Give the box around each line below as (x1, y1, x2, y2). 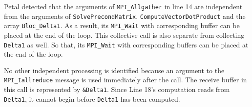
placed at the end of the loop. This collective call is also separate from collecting (4, 30, 245, 40)
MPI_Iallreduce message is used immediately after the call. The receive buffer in (4, 75, 247, 85)
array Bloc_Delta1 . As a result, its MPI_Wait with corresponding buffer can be (4, 20, 240, 31)
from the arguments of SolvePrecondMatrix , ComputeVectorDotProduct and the (4, 11, 246, 21)
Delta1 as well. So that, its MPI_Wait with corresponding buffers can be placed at (4, 39, 249, 49)
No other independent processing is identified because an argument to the (4, 65, 225, 75)
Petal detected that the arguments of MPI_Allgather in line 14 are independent (4, 1, 243, 11)
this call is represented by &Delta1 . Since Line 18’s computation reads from (4, 84, 230, 94)
